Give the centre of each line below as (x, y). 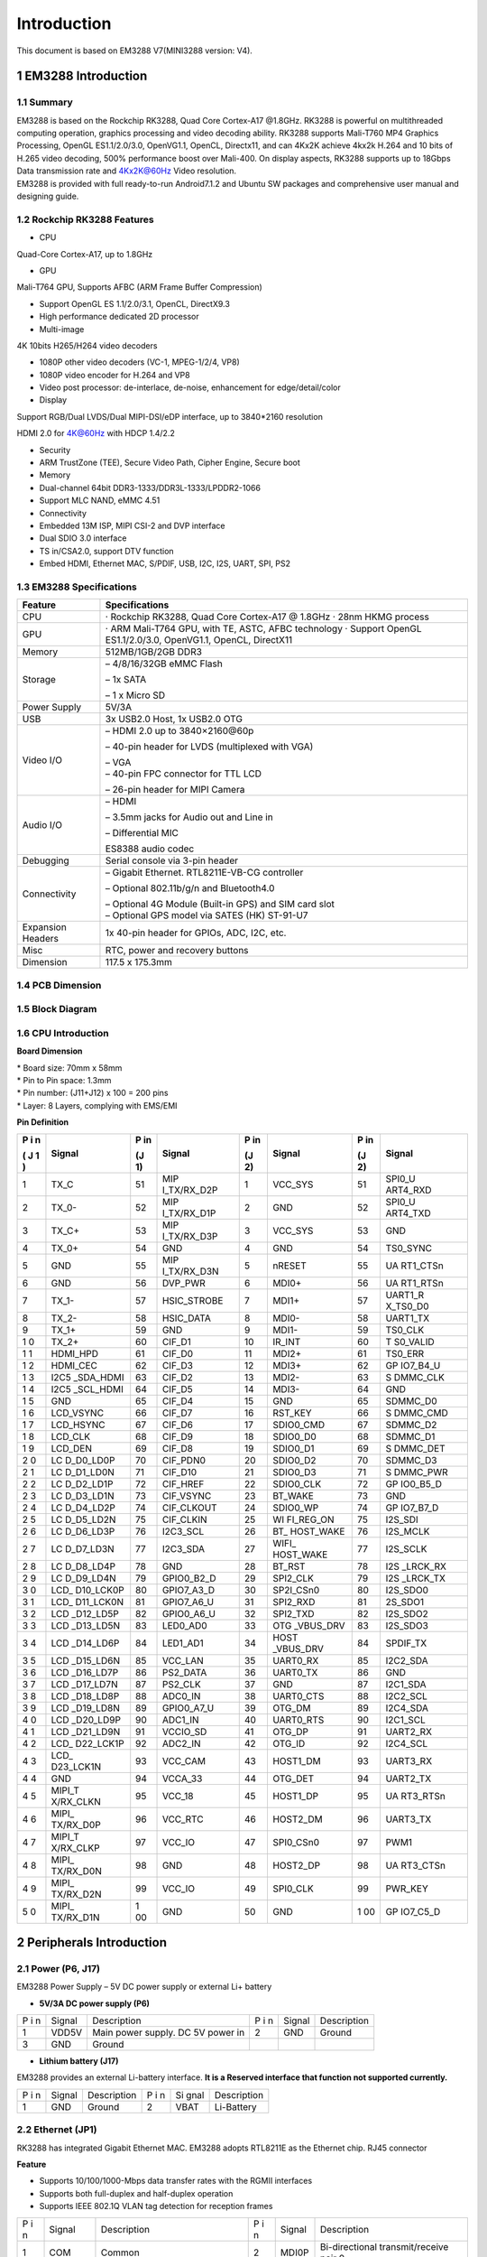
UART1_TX (408, 1318)
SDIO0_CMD (298, 1425)
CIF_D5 (177, 1389)
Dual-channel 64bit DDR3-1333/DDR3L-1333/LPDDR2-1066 (150, 488)
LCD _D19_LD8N (86, 1708)
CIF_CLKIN (184, 1519)
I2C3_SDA (184, 1548)
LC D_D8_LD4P (83, 1566)
